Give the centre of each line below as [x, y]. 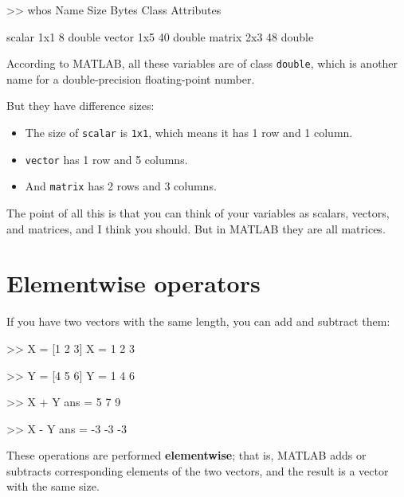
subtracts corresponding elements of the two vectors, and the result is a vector [198, 470]
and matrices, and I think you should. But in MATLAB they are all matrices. [196, 228]
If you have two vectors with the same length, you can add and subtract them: [198, 321]
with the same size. [53, 486]
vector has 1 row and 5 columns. [106, 159]
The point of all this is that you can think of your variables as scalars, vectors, [198, 213]
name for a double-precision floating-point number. [131, 78]
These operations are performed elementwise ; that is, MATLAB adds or [186, 455]
